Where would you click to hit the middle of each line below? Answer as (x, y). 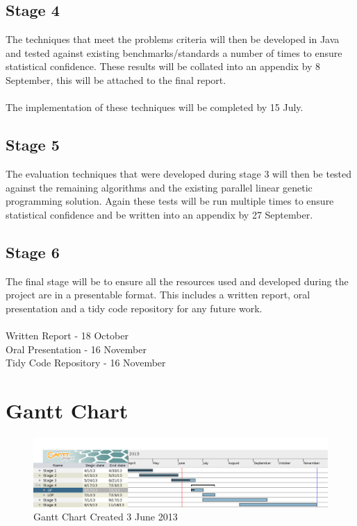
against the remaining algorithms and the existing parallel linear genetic (159, 187)
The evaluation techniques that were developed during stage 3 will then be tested (179, 173)
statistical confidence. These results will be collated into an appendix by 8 (163, 66)
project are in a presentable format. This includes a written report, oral (158, 295)
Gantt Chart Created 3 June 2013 (106, 517)
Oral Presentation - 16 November (76, 349)
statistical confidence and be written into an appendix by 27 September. (159, 214)
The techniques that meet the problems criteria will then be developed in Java (173, 39)
